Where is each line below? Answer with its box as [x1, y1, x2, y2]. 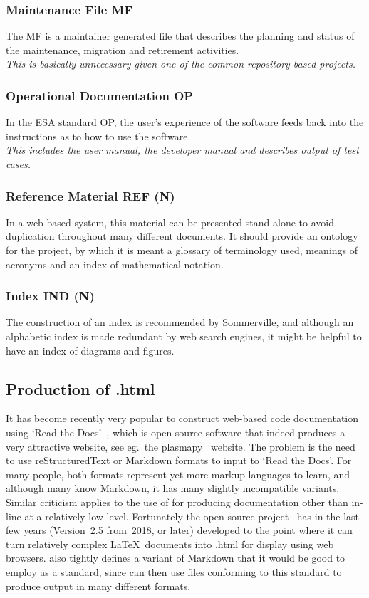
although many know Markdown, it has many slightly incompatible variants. [6, 481, 340, 495]
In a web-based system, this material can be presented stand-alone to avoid [6, 214, 334, 229]
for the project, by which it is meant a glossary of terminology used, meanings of [6, 243, 358, 257]
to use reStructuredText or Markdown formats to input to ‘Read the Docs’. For [6, 453, 352, 468]
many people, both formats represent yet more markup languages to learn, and [6, 466, 350, 481]
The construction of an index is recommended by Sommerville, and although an [6, 315, 354, 330]
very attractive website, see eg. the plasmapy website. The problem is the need [6, 439, 355, 453]
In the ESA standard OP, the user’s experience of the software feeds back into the [6, 115, 364, 130]
